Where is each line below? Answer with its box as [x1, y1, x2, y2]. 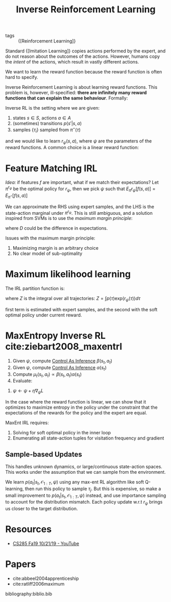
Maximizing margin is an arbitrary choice [12, 245, 99, 251]
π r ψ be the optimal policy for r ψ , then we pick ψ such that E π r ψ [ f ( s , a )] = [5, 185, 156, 193]
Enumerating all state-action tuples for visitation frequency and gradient [12, 435, 164, 442]
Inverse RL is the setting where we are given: [5, 105, 100, 111]
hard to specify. [5, 74, 38, 81]
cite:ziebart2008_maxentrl [5, 341, 123, 352]
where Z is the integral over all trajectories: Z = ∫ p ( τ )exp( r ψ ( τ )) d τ [5, 295, 141, 303]
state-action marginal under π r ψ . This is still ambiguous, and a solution [5, 209, 153, 216]
